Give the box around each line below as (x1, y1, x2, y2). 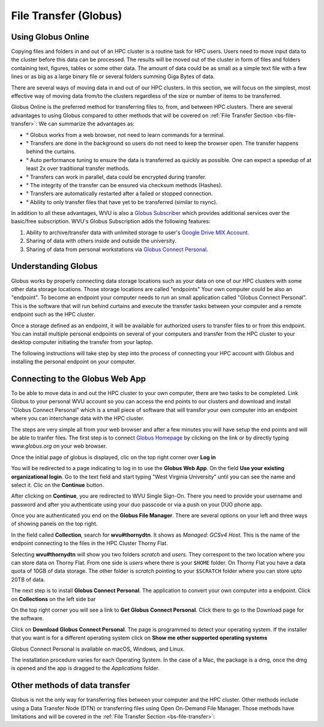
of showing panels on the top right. (11, 520, 98, 528)
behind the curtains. (26, 148, 76, 155)
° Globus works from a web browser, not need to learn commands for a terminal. (26, 131, 225, 138)
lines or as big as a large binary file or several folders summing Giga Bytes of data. (11, 73, 215, 80)
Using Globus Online (11, 32, 89, 42)
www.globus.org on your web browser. (11, 442, 107, 450)
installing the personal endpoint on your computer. (11, 358, 136, 366)
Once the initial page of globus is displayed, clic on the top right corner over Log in (11, 453, 216, 460)
